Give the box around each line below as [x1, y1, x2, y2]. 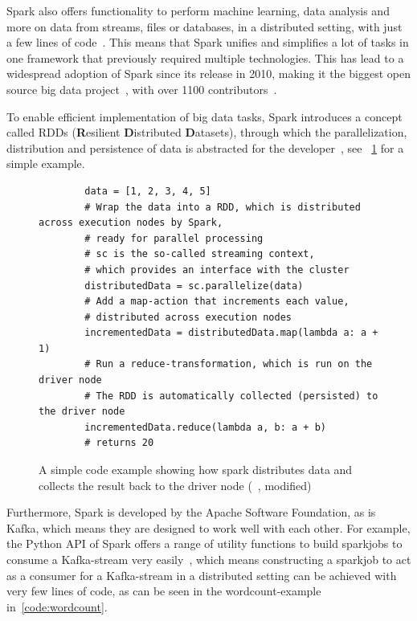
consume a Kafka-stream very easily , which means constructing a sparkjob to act [6, 551, 411, 567]
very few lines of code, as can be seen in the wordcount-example [6, 582, 321, 599]
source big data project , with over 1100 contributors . [6, 80, 277, 97]
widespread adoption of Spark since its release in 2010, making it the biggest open [6, 65, 411, 82]
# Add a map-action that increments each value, [84, 296, 350, 308]
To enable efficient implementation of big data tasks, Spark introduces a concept [6, 108, 403, 125]
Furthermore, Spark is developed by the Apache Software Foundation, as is [6, 504, 376, 521]
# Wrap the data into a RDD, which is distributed [84, 201, 361, 213]
